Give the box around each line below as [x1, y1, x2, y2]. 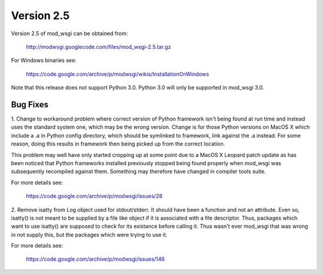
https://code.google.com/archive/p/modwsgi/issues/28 [26, 193, 163, 200]
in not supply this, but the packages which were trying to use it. [11, 231, 167, 238]
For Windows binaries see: [11, 57, 77, 64]
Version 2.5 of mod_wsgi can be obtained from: [11, 30, 128, 37]
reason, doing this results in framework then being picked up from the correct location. [11, 140, 226, 147]
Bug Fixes [11, 99, 49, 110]
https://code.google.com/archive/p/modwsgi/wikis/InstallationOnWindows [26, 70, 209, 78]
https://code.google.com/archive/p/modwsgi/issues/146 [26, 255, 165, 262]
